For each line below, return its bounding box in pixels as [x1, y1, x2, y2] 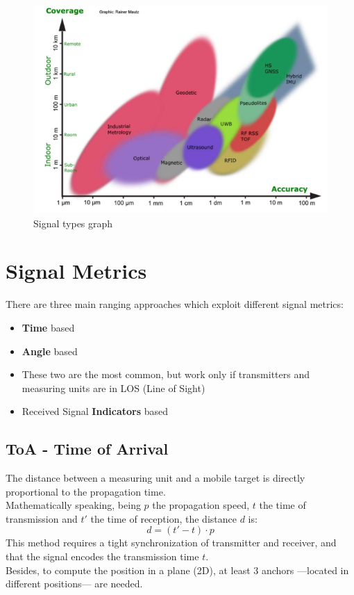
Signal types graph [33, 215, 113, 230]
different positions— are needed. [6, 576, 143, 591]
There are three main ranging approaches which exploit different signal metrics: [6, 297, 344, 311]
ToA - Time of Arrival [6, 438, 169, 459]
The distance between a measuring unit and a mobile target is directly [6, 471, 305, 485]
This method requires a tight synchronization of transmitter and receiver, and [6, 535, 337, 550]
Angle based [22, 343, 78, 358]
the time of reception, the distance [90, 511, 237, 525]
